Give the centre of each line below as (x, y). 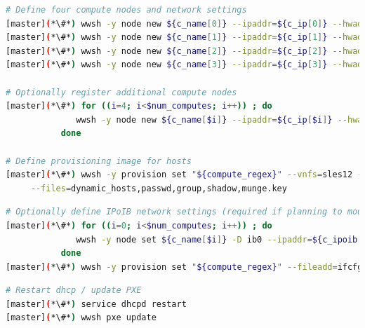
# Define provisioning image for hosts (99, 161)
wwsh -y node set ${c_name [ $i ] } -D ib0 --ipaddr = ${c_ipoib (217, 239)
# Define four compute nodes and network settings (126, 10)
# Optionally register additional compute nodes (121, 92)
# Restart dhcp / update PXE (74, 291)
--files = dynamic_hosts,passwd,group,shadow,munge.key (159, 188)
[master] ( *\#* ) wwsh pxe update (81, 318)
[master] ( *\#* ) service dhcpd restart (96, 304)
